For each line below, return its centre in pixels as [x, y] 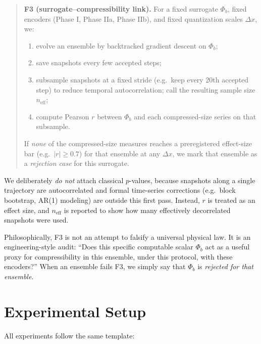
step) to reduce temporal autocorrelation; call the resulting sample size [146, 89]
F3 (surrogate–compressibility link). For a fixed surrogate [121, 9]
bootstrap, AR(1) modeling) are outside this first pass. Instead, [102, 200]
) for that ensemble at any [120, 153]
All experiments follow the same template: [69, 335]
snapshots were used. [36, 220]
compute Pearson [63, 116]
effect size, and [27, 210]
